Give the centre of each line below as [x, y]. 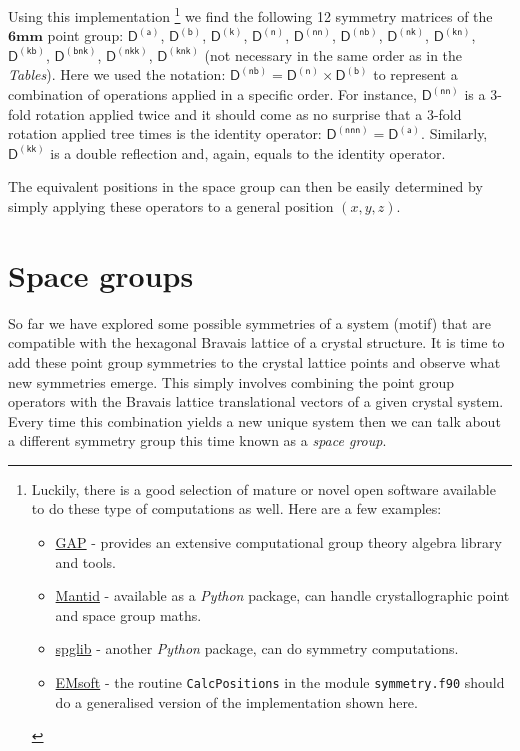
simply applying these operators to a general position [171, 206]
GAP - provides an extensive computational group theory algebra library [278, 542]
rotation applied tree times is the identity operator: [165, 133]
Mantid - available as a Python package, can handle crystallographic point [282, 595]
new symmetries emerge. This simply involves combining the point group [231, 381]
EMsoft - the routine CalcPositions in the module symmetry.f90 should [280, 682]
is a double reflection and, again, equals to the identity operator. [248, 152]
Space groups [101, 274]
